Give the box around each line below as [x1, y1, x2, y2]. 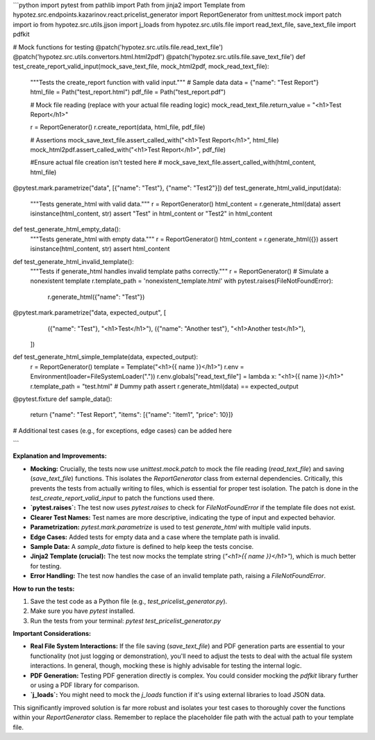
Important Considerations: [12, 630, 92, 638]
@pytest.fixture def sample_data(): [12, 395, 112, 403]
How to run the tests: [12, 584, 75, 593]
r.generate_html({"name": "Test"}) [47, 293, 145, 301]
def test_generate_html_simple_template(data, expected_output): [12, 353, 198, 361]
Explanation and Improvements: [12, 452, 107, 460]
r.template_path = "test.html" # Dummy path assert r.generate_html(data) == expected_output [30, 382, 299, 390]
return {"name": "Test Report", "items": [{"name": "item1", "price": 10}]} [30, 411, 234, 419]
